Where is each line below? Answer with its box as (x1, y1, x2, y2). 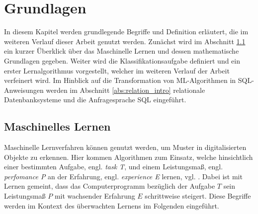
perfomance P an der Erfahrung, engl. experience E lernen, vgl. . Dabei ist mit (4, 171, 243, 181)
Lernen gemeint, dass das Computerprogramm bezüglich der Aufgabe (4, 181, 215, 191)
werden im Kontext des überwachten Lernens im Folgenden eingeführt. (4, 200, 219, 211)
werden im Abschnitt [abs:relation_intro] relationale (46, 84, 205, 95)
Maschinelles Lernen (4, 119, 111, 134)
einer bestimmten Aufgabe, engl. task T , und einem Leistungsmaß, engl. (4, 161, 223, 172)
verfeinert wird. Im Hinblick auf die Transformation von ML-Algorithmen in (4, 75, 236, 85)
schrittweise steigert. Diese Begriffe (145, 191, 251, 201)
